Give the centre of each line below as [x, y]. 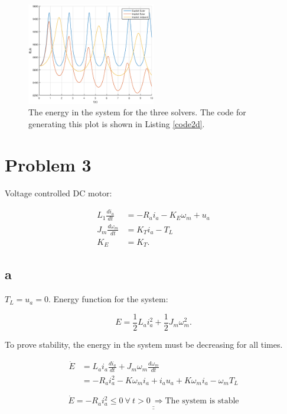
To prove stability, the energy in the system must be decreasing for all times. [144, 344]
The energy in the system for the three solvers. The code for [137, 112]
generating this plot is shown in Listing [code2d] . [117, 124]
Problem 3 [48, 164]
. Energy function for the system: [108, 299]
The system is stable [202, 401]
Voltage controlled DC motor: [58, 193]
